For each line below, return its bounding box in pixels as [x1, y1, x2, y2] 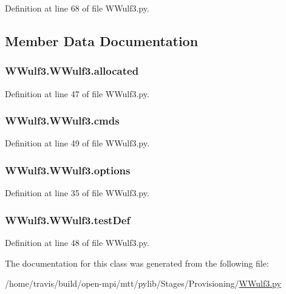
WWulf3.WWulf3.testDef [5, 212, 131, 227]
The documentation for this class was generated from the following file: [5, 256, 269, 269]
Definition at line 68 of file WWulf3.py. [5, 2, 149, 14]
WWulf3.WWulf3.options [5, 162, 131, 177]
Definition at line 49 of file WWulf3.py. [5, 137, 149, 149]
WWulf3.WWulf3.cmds [5, 113, 120, 128]
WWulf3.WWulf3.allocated [5, 63, 139, 78]
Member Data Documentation [5, 31, 199, 50]
